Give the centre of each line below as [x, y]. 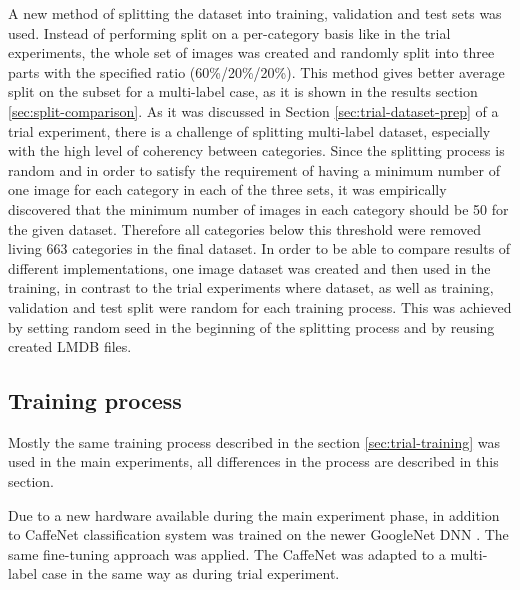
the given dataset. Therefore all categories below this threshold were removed [244, 228]
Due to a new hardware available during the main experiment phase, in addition [254, 514]
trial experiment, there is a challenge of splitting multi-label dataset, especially [249, 130]
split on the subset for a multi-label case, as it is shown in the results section [243, 91]
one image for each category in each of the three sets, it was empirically [227, 189]
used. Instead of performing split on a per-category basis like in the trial [229, 32]
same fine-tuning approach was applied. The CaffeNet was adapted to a [227, 553]
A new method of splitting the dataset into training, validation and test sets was [255, 13]
